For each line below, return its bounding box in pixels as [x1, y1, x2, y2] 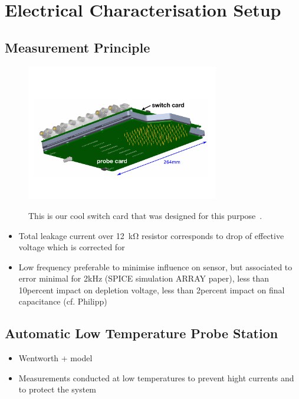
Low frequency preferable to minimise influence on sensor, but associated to [18, 260, 293, 273]
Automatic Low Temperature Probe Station [5, 324, 278, 342]
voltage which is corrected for [18, 241, 125, 253]
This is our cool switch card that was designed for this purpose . [28, 209, 262, 221]
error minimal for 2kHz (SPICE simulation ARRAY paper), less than [18, 272, 270, 284]
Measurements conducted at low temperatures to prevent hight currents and [18, 371, 294, 384]
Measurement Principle [5, 38, 150, 56]
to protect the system [18, 383, 97, 395]
